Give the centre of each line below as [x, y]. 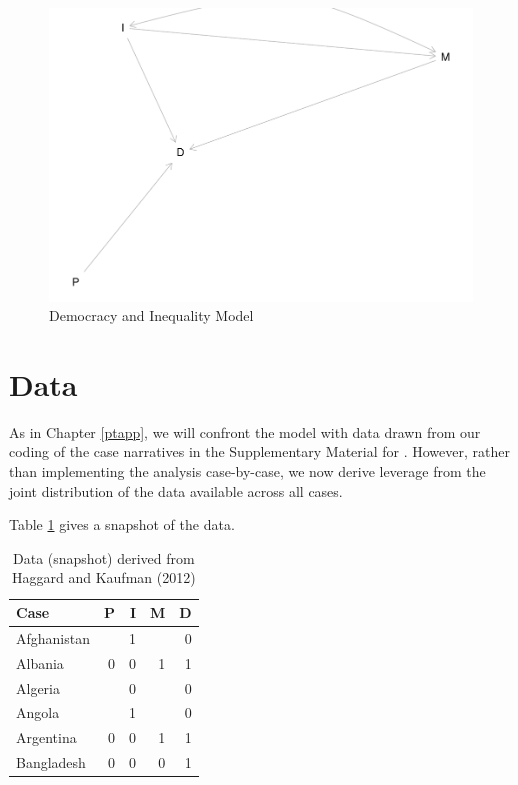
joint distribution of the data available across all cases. [176, 490]
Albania [40, 662]
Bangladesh [51, 762]
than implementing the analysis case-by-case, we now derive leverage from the [247, 471]
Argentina [46, 737]
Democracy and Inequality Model [151, 315]
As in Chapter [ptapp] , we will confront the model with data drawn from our [245, 431]
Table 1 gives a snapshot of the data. [122, 524]
